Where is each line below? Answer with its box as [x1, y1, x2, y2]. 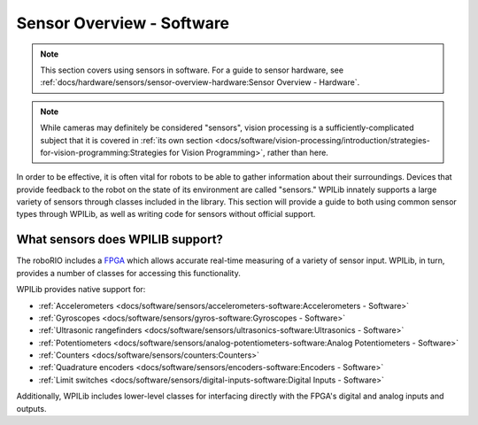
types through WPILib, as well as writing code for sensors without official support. [16, 209, 316, 220]
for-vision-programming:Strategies [40, 147, 167, 158]
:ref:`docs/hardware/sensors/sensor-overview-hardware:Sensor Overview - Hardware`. [40, 77, 360, 88]
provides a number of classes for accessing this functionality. [16, 267, 241, 278]
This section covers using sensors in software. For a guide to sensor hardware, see [40, 65, 344, 75]
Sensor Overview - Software [16, 13, 230, 33]
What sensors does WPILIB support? [16, 232, 223, 247]
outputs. [16, 403, 47, 413]
